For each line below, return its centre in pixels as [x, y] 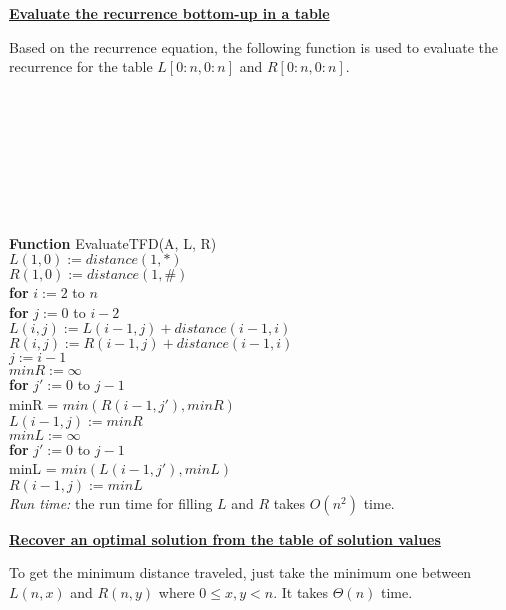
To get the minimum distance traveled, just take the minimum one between [240, 572]
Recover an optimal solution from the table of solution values [225, 538]
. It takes [301, 591]
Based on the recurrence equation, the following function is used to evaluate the [253, 46]
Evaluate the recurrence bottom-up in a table [169, 13]
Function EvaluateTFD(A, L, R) [113, 242]
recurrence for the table [81, 66]
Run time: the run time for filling [111, 502]
